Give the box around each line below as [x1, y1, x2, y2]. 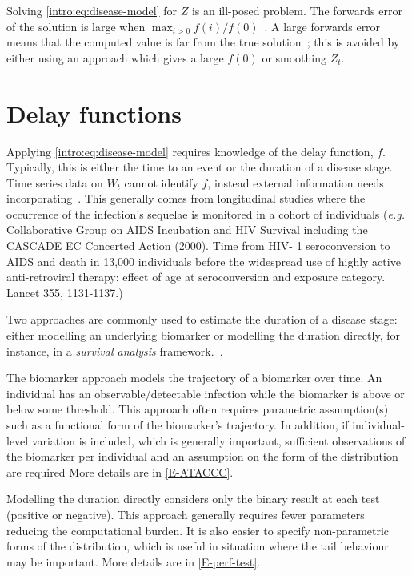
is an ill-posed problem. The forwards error [191, 2, 402, 18]
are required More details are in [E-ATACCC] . [6, 463, 234, 480]
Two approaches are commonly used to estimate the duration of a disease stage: [6, 311, 398, 328]
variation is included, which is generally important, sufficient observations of [31, 432, 406, 449]
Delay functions [6, 96, 182, 129]
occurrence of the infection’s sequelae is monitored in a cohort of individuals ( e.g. [6, 205, 405, 222]
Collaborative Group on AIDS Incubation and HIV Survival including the [6, 221, 368, 238]
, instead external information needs [207, 174, 384, 191]
